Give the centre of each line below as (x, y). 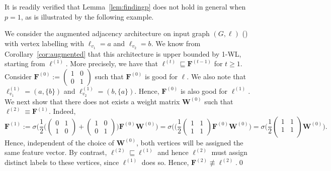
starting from (25, 63)
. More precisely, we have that (112, 63)
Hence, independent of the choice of (59, 142)
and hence (173, 152)
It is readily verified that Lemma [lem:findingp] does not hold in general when (125, 7)
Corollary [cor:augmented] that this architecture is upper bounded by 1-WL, (123, 53)
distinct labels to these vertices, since (62, 162)
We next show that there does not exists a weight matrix (92, 101)
